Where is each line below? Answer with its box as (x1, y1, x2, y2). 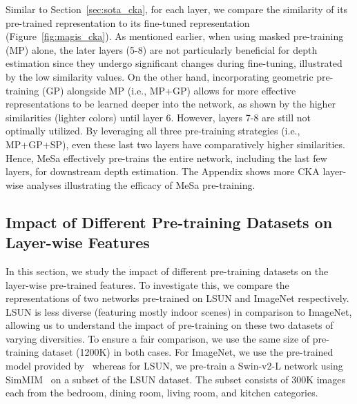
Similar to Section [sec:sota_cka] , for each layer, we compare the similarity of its (6, 2, 348, 16)
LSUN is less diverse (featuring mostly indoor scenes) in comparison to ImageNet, (6, 304, 352, 319)
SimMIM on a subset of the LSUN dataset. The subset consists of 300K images (6, 372, 346, 386)
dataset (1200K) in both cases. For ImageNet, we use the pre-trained (41, 345, 334, 359)
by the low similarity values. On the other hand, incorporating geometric (6, 69, 313, 83)
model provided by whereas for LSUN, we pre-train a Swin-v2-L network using (6, 358, 343, 373)
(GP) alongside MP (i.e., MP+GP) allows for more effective (41, 83, 296, 97)
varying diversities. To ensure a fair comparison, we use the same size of (6, 331, 310, 345)
